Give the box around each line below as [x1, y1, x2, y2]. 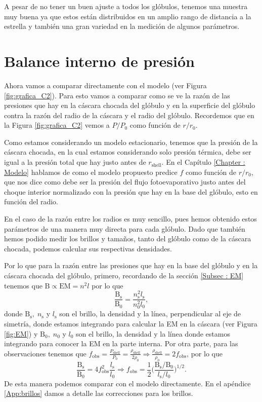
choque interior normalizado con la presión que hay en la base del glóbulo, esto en [4, 186, 258, 197]
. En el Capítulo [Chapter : [161, 157, 245, 167]
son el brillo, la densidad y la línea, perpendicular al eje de [59, 308, 241, 319]
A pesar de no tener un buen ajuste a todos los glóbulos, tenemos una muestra [4, 1, 248, 11]
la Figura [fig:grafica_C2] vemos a [4, 120, 110, 130]
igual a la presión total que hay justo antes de [4, 157, 146, 167]
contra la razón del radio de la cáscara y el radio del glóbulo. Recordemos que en [4, 109, 254, 120]
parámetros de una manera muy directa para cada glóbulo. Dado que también [4, 223, 245, 234]
